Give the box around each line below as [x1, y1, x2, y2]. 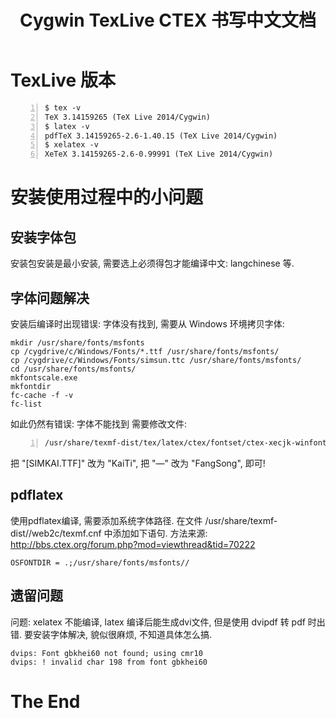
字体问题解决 [10, 289, 90, 306]
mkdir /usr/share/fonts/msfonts [10, 338, 145, 348]
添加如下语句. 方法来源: [112, 527, 208, 539]
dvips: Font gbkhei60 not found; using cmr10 [10, 648, 203, 658]
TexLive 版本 [10, 69, 116, 92]
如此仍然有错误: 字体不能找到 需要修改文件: [10, 418, 187, 430]
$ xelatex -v [44, 140, 99, 150]
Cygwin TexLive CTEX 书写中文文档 [19, 9, 317, 32]
